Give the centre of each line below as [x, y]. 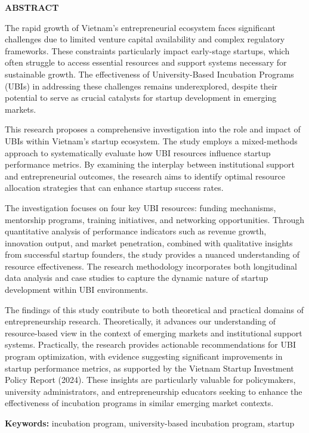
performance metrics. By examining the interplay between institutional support [150, 164]
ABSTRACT [32, 7]
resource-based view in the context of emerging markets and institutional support [154, 333]
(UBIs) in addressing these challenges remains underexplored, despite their [141, 86]
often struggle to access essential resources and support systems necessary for [146, 62]
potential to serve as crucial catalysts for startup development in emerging [141, 98]
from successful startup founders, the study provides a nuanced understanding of [152, 254]
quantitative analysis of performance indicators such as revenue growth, [136, 231]
